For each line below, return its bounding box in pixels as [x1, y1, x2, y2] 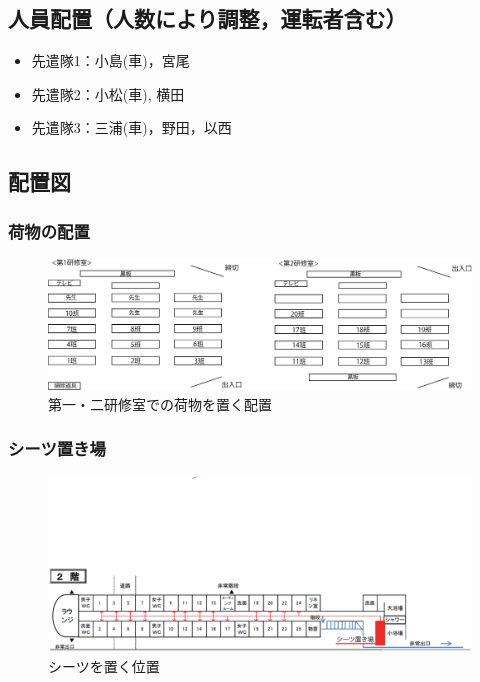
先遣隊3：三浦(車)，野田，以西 [31, 117, 232, 138]
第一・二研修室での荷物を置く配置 [48, 393, 272, 414]
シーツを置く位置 [48, 655, 160, 676]
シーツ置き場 [8, 436, 106, 461]
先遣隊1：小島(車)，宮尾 [31, 50, 190, 71]
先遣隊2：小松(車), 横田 [31, 83, 185, 104]
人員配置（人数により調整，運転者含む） [8, 3, 407, 34]
